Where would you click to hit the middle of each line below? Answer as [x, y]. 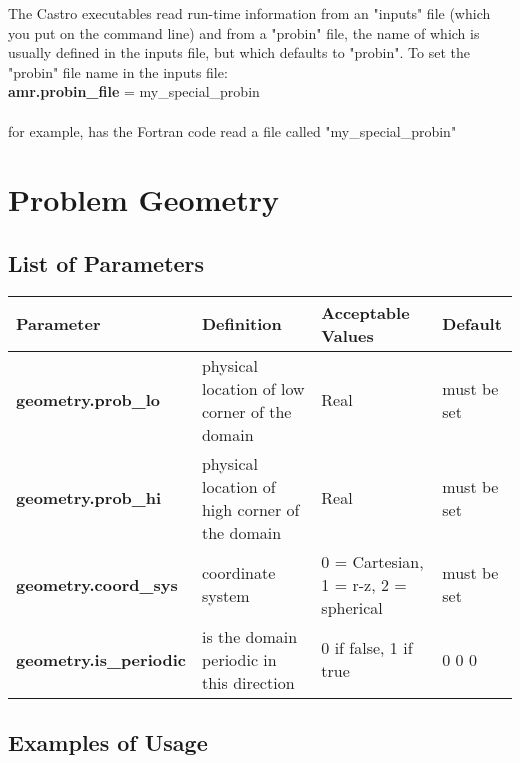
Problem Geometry [144, 199]
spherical [352, 607]
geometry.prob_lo [88, 400]
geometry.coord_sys [97, 584]
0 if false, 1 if [367, 648]
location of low [253, 388]
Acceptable [365, 312]
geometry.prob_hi [89, 498]
